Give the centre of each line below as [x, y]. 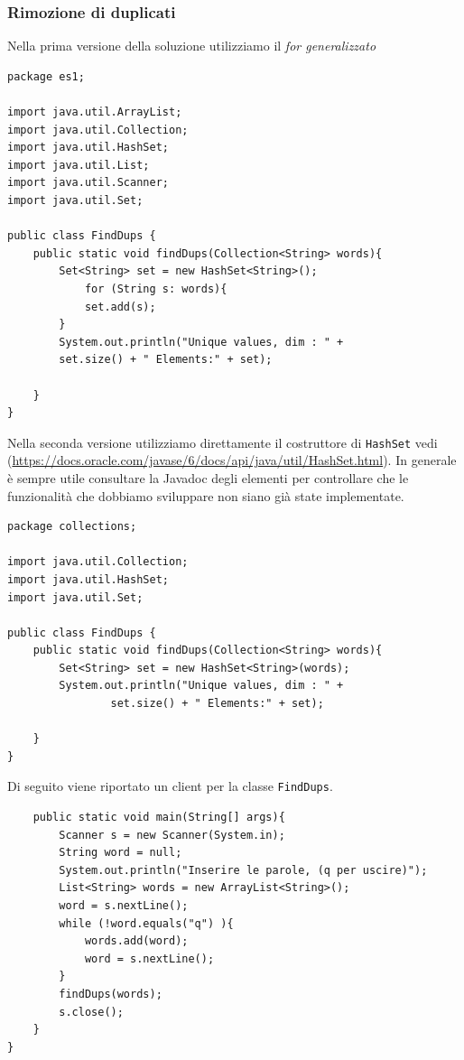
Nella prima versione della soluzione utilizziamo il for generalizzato [192, 46]
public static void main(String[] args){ [159, 818]
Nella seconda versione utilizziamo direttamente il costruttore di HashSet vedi [223, 442]
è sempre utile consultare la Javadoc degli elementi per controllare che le [208, 477]
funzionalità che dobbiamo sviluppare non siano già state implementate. [206, 495]
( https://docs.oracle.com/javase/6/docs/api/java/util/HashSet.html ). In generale [232, 460]
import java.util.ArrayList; [95, 112]
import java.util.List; [79, 165]
